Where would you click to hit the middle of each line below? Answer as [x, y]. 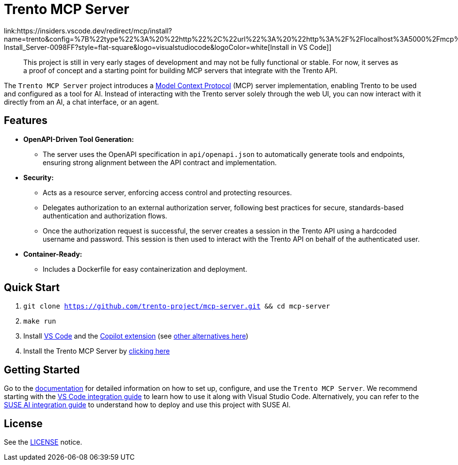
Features [26, 121]
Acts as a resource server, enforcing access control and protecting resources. [167, 192]
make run [40, 321]
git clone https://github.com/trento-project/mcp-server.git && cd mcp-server [177, 306]
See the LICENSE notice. [43, 442]
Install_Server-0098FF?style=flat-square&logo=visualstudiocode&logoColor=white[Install [147, 47]
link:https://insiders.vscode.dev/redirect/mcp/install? [88, 31]
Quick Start [32, 288]
